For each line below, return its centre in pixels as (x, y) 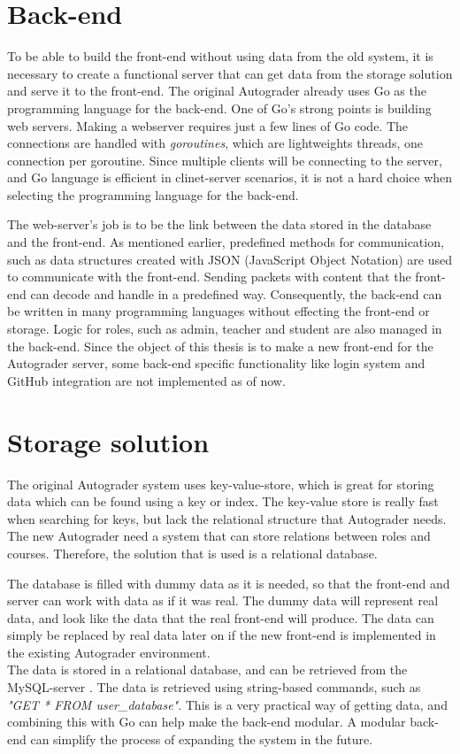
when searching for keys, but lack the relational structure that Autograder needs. (227, 518)
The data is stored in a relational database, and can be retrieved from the (207, 669)
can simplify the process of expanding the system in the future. (202, 739)
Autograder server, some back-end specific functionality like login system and (216, 363)
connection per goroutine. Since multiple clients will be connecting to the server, (225, 160)
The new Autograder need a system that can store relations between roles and (219, 536)
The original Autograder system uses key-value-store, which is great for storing (221, 484)
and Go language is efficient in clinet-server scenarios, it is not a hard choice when (230, 177)
